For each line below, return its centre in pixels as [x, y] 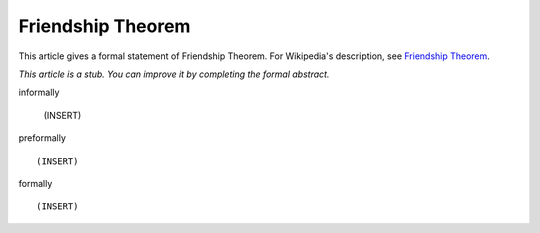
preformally [42, 138]
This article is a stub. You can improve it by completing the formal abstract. [174, 74]
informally [39, 92]
